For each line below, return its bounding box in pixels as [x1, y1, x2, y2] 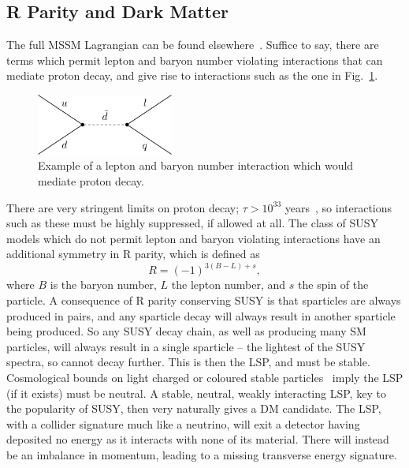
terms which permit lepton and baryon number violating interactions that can [6, 51, 383, 68]
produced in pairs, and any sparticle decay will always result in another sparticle [6, 307, 396, 324]
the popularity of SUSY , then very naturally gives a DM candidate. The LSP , [6, 400, 381, 417]
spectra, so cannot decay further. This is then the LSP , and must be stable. [6, 354, 370, 370]
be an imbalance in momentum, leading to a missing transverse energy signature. [6, 446, 397, 462]
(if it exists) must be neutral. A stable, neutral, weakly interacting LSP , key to [6, 384, 386, 401]
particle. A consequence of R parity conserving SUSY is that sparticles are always [6, 292, 401, 309]
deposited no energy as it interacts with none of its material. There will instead [6, 431, 389, 447]
